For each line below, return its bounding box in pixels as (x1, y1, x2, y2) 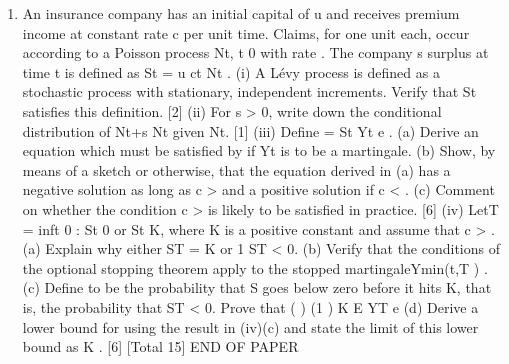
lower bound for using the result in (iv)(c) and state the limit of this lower (22, 316, 479, 337)
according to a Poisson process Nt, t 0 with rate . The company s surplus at (22, 42, 489, 63)
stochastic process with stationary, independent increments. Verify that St (22, 81, 477, 102)
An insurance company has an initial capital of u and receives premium (22, 3, 460, 23)
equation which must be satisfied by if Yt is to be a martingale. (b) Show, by (22, 140, 496, 161)
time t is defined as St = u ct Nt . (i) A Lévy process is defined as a (22, 61, 440, 82)
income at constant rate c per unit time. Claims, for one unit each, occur (22, 22, 470, 43)
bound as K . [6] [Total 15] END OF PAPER (22, 336, 299, 357)
